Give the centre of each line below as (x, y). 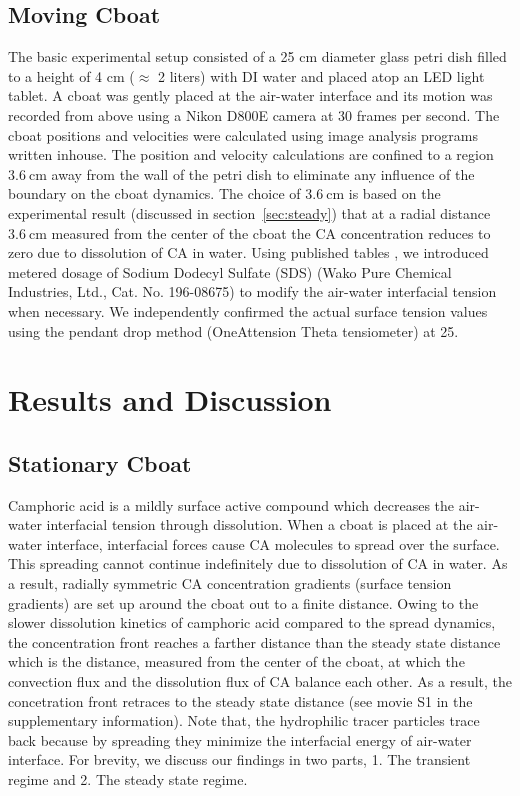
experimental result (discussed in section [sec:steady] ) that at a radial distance (249, 212)
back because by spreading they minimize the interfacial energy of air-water (240, 739)
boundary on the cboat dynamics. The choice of (154, 193)
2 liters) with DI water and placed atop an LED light (321, 75)
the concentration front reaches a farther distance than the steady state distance (254, 641)
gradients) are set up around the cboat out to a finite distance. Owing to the (243, 602)
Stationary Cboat (100, 462)
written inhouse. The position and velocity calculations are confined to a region (251, 154)
